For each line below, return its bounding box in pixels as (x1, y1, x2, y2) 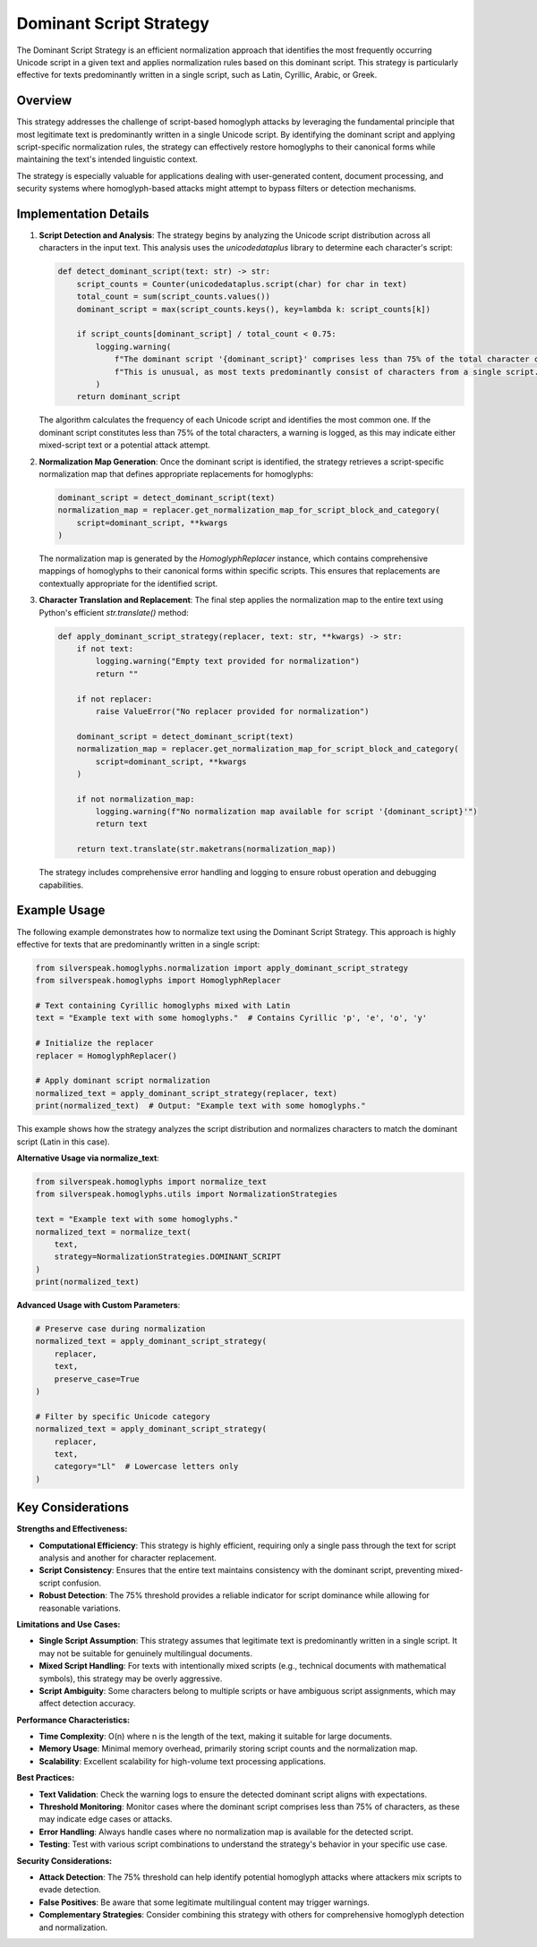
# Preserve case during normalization (35, 1324, 206, 1334)
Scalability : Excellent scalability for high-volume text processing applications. (38, 1756, 327, 1766)
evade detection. (38, 1884, 102, 1895)
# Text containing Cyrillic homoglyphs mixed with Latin (35, 1000, 291, 1011)
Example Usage (16, 903, 106, 918)
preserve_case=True (54, 1373, 141, 1384)
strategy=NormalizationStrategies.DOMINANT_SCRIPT (54, 1252, 281, 1262)
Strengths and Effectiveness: (16, 1524, 128, 1535)
